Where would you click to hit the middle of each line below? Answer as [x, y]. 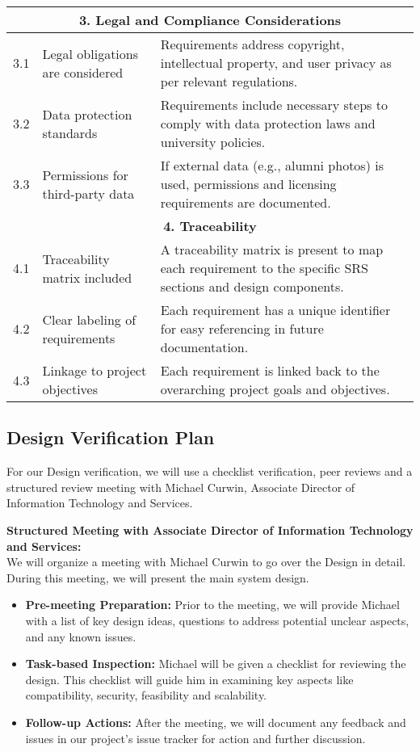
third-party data [88, 193]
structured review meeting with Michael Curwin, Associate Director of [181, 487]
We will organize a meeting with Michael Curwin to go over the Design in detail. [206, 562]
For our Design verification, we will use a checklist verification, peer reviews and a [210, 471]
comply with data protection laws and [268, 123]
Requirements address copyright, [252, 44]
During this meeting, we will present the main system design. [158, 577]
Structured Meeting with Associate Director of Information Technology [210, 529]
